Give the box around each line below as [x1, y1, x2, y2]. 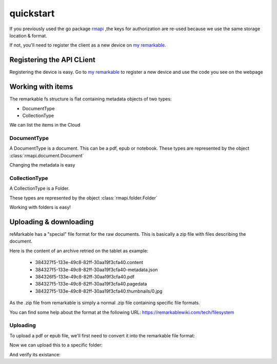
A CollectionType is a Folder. [9, 185, 70, 192]
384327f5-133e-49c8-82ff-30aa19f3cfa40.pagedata [35, 281, 147, 287]
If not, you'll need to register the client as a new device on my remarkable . [9, 42, 166, 48]
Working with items [9, 83, 73, 91]
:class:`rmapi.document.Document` [9, 152, 84, 158]
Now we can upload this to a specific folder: [9, 342, 103, 348]
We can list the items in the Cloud [9, 122, 81, 128]
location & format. [9, 32, 47, 38]
